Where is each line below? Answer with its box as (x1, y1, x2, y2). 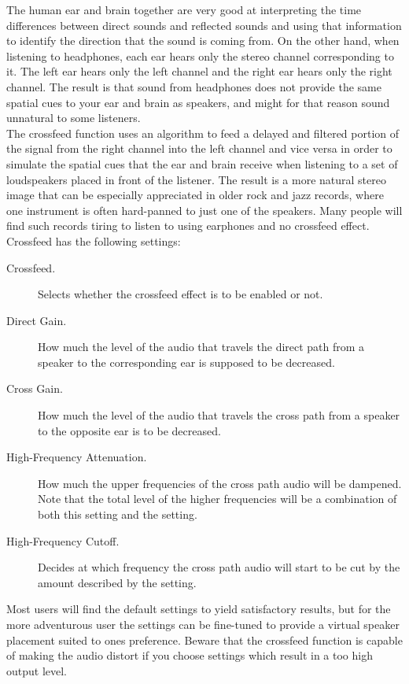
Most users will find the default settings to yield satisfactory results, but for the (6, 601, 391, 617)
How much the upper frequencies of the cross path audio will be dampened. (38, 475, 402, 491)
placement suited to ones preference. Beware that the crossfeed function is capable (6, 631, 403, 648)
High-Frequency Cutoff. (6, 532, 120, 549)
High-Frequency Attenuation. (6, 449, 147, 465)
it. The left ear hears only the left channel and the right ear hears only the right (6, 63, 392, 79)
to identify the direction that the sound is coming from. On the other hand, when (6, 32, 400, 49)
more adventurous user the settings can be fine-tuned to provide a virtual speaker (6, 616, 400, 632)
